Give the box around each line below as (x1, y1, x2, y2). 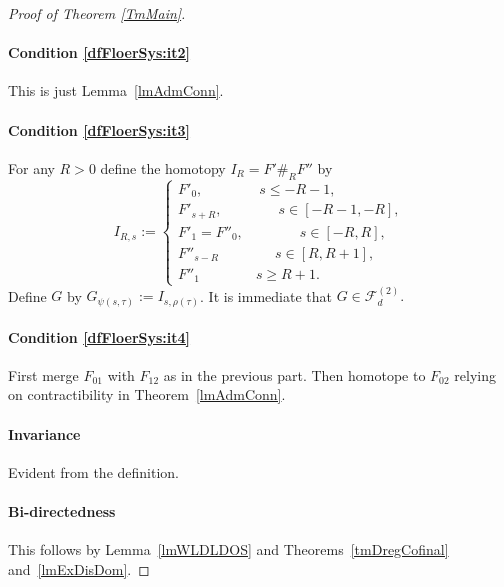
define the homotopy (100, 157, 226, 178)
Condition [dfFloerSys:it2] (8, 42, 191, 63)
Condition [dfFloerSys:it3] (8, 119, 191, 140)
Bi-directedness (8, 500, 116, 521)
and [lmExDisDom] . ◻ (8, 558, 150, 579)
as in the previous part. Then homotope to (163, 364, 426, 385)
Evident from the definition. (8, 461, 179, 482)
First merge (8, 364, 79, 385)
